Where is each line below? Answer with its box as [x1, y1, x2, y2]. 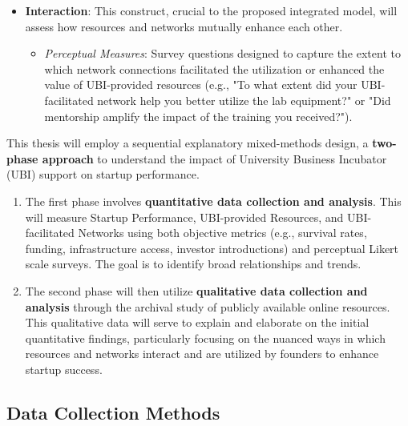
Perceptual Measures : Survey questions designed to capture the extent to [44, 45, 401, 62]
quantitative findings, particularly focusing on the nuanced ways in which [25, 329, 386, 346]
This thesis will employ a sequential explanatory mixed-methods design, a [6, 135, 369, 151]
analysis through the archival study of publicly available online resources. [25, 298, 390, 315]
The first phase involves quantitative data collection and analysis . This [25, 192, 402, 209]
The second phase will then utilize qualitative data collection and [25, 282, 368, 299]
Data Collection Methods [6, 400, 220, 424]
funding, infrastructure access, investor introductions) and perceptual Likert [25, 239, 399, 256]
